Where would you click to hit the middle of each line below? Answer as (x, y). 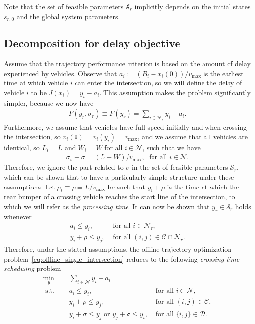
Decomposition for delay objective (92, 43)
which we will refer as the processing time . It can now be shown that (107, 206)
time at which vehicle (36, 83)
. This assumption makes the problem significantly (175, 93)
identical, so (22, 147)
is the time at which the (203, 186)
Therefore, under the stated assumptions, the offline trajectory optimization (118, 249)
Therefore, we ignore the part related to (64, 167)
